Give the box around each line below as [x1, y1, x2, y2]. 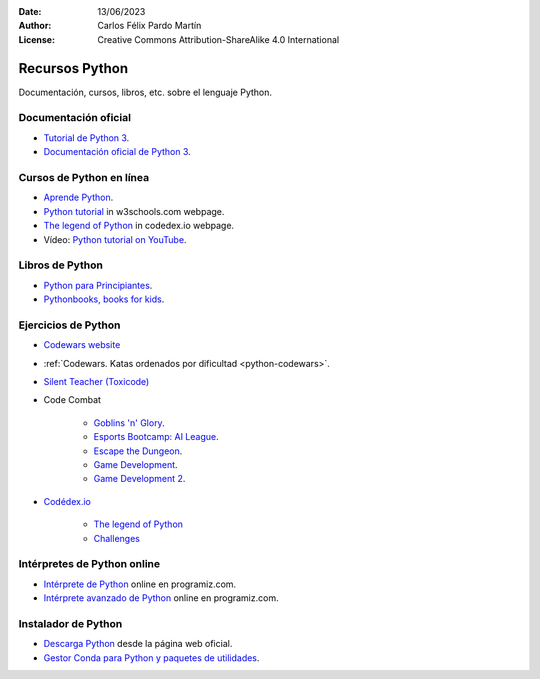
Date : [18, 6, 42, 17]
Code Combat [43, 394, 102, 406]
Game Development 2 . [93, 473, 186, 485]
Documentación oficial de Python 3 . [43, 146, 192, 158]
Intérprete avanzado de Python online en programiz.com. [43, 592, 279, 604]
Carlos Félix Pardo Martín [97, 20, 202, 32]
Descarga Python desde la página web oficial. [43, 638, 233, 650]
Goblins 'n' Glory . [93, 416, 165, 429]
